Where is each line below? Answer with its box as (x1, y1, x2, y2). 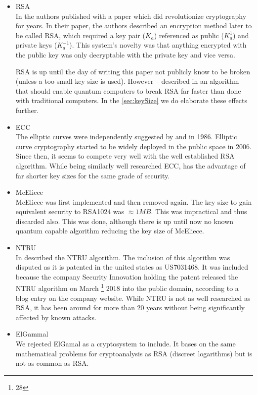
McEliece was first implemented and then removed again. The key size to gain (15, 196, 252, 207)
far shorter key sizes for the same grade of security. (15, 170, 170, 180)
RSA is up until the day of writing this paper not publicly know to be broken (15, 66, 250, 76)
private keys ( (15, 40, 57, 50)
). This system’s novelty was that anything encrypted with (69, 40, 247, 50)
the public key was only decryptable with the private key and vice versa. (15, 49, 235, 59)
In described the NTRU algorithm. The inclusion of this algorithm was (15, 252, 230, 262)
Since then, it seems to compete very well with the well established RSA (15, 151, 235, 161)
